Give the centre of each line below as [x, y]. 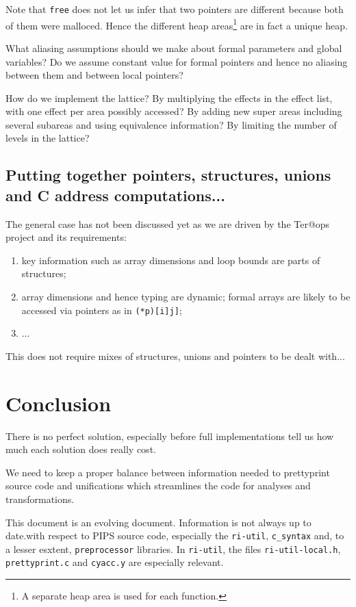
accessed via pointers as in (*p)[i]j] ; [102, 310]
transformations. [40, 499]
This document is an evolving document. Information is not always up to [158, 522]
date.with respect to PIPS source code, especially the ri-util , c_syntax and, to [175, 535]
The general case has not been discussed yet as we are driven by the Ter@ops [168, 223]
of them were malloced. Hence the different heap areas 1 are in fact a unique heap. [177, 24]
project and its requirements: [66, 237]
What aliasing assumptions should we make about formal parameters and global [174, 48]
